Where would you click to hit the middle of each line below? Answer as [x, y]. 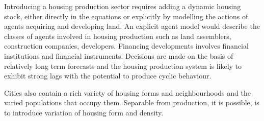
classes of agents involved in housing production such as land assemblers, [118, 36]
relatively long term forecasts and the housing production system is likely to [123, 66]
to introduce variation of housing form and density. [84, 112]
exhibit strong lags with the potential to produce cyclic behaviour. [108, 76]
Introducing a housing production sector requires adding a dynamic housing [123, 6]
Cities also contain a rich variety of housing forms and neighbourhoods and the [127, 92]
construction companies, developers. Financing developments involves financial [126, 46]
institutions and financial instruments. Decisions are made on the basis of [119, 55]
